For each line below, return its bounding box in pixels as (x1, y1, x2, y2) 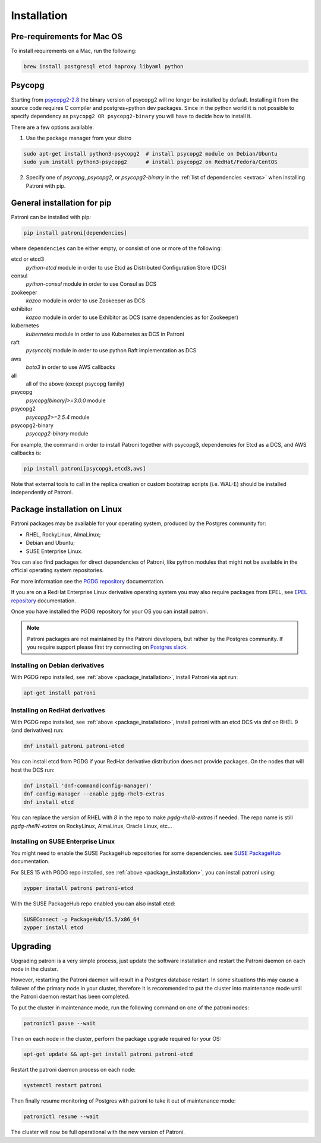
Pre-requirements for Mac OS (11, 31, 123, 42)
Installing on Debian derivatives (11, 661, 105, 670)
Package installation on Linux (11, 504, 122, 514)
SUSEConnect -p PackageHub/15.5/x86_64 (23, 915, 140, 923)
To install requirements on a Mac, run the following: (11, 48, 137, 55)
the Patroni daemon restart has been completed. (11, 993, 130, 1000)
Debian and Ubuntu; (26, 539, 75, 547)
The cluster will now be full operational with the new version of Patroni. (11, 1129, 185, 1136)
